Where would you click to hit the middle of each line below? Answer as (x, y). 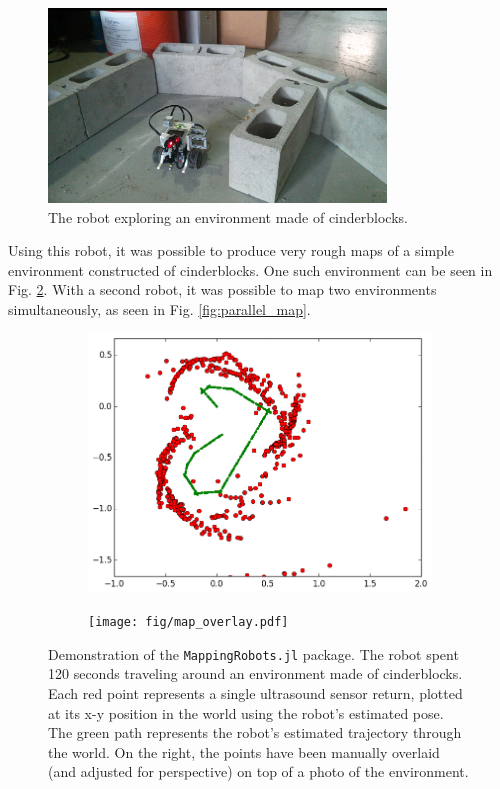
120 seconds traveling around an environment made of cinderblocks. (255, 673)
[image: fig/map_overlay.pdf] (188, 622)
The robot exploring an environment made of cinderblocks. (228, 216)
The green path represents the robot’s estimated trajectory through (255, 732)
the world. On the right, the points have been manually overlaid (244, 751)
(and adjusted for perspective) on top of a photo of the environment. (258, 771)
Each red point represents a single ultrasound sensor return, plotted (255, 693)
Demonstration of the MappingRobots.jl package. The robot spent (253, 653)
